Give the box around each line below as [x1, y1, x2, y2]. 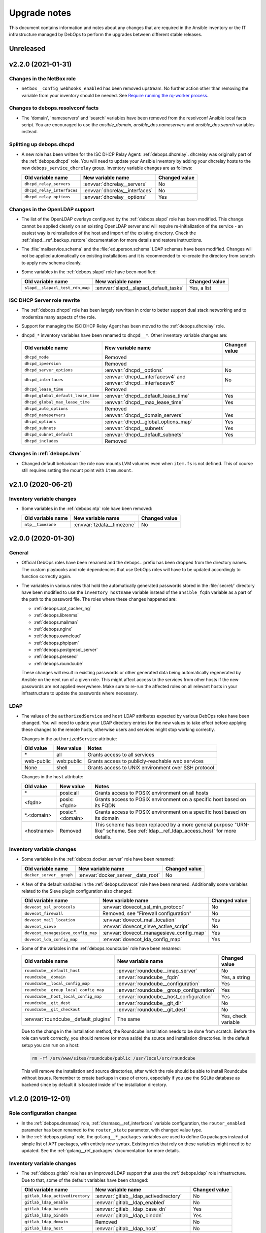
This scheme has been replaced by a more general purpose [95, 821, 233, 828]
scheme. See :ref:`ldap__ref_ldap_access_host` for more [106, 827, 236, 834]
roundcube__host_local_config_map [24, 994, 102, 999]
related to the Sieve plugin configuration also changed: [21, 888, 133, 894]
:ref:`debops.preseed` [33, 653, 78, 659]
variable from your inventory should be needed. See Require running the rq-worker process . [21, 92, 209, 98]
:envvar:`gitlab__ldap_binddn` [95, 1212, 164, 1219]
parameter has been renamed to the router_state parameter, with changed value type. [21, 1127, 202, 1133]
